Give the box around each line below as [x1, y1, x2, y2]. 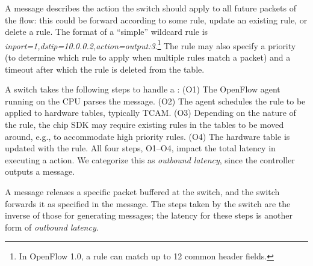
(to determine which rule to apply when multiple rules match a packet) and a [5, 51, 291, 64]
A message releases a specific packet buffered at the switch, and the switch [5, 185, 280, 198]
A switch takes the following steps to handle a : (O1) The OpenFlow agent [5, 83, 280, 95]
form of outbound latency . [5, 220, 99, 233]
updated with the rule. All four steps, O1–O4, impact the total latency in [5, 142, 276, 154]
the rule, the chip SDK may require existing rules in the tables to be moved [5, 118, 284, 130]
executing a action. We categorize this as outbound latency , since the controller [5, 153, 295, 166]
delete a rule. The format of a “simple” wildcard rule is [5, 25, 208, 38]
